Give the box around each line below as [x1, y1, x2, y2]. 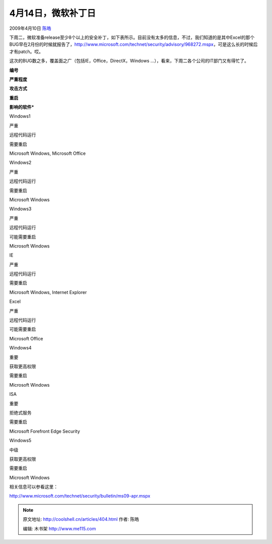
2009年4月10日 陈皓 [9, 25, 51, 31]
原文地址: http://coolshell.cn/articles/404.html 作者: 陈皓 [23, 516, 140, 522]
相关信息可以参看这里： [9, 484, 58, 490]
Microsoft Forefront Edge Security [9, 428, 80, 434]
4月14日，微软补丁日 [9, 8, 96, 19]
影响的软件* [9, 104, 34, 110]
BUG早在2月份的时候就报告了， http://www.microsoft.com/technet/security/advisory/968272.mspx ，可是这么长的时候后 [9, 41, 258, 47]
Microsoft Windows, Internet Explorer [9, 289, 87, 295]
